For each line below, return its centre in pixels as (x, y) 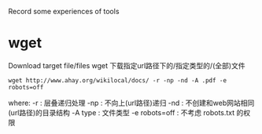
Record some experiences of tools (64, 11)
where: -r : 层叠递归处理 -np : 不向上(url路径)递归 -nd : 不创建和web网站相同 (131, 103)
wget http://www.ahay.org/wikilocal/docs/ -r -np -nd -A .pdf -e (117, 80)
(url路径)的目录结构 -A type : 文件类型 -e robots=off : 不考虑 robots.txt (122, 112)
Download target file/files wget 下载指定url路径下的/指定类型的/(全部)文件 (127, 65)
